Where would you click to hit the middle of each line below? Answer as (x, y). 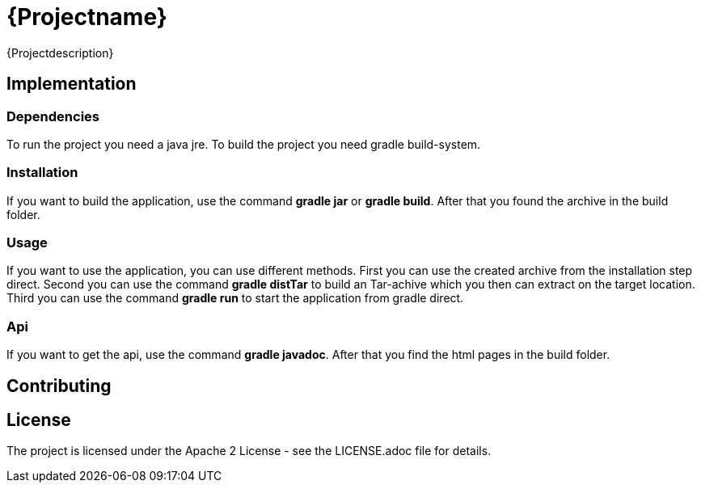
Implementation (72, 84)
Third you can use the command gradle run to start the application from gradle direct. (235, 298)
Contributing (59, 386)
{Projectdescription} (60, 53)
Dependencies (53, 116)
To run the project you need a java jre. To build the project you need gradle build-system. (244, 144)
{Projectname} (87, 17)
